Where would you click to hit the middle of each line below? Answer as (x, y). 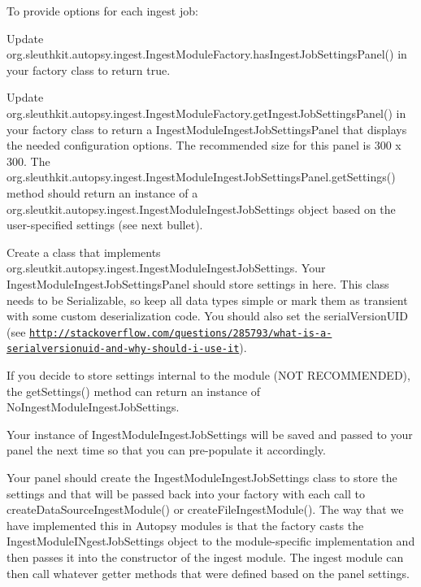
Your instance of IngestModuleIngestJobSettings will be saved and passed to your (210, 434)
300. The (28, 161)
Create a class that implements (84, 252)
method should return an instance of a (102, 192)
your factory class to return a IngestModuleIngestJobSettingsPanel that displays (207, 129)
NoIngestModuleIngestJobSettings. (93, 407)
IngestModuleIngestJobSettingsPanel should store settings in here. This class (198, 283)
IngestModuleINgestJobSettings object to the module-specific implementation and (211, 541)
